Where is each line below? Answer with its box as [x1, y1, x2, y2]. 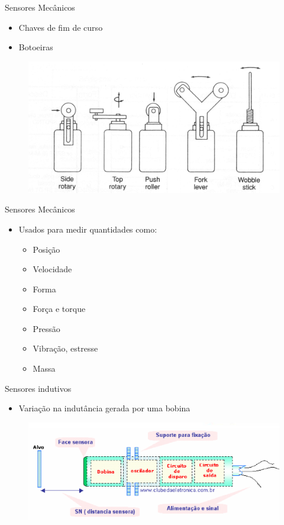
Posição [33, 243, 60, 255]
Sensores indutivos [5, 382, 72, 394]
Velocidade [33, 263, 72, 275]
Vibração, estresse [33, 342, 98, 355]
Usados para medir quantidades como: [18, 223, 157, 235]
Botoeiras [18, 41, 53, 53]
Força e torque [33, 302, 86, 315]
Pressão [33, 322, 60, 334]
